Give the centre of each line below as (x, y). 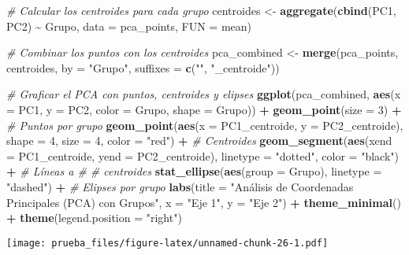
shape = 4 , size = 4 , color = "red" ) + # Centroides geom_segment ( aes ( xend (199, 140)
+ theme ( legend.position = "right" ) (94, 218)
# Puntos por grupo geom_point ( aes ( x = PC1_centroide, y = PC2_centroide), (205, 125)
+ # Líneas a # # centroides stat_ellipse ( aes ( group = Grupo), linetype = (194, 171)
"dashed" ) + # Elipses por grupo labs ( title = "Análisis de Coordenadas (180, 186)
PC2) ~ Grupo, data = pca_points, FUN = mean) (129, 26)
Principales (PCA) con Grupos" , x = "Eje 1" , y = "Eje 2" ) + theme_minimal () (204, 202)
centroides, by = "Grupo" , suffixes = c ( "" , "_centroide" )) (143, 67)
